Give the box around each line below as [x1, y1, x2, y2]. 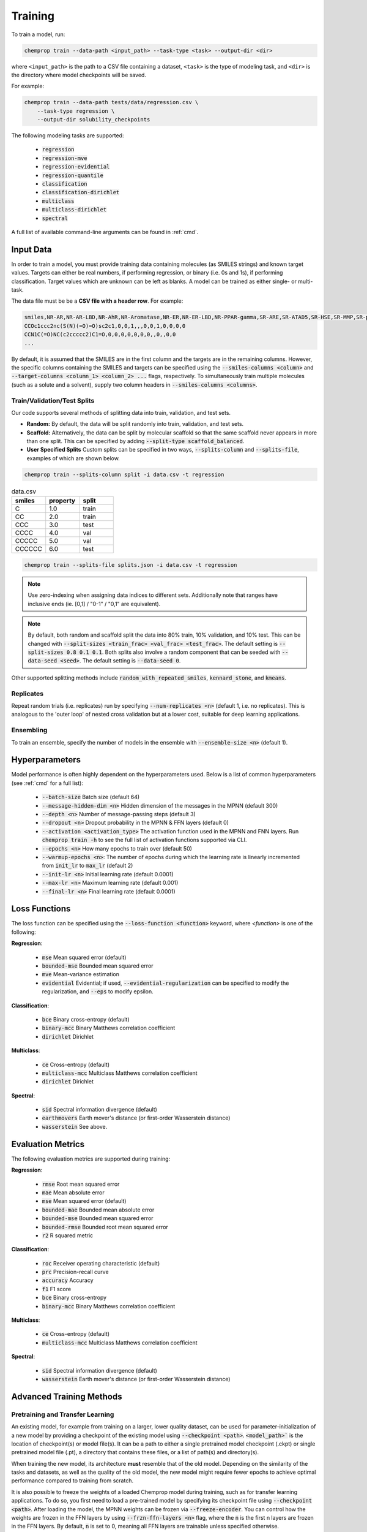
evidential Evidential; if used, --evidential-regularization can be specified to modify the [42, 979, 289, 987]
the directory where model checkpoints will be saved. [11, 71, 147, 78]
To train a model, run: [11, 31, 65, 38]
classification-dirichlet [42, 189, 120, 196]
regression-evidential [42, 163, 110, 170]
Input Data [11, 244, 52, 254]
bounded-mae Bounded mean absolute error [42, 1206, 155, 1213]
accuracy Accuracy [42, 1276, 94, 1284]
